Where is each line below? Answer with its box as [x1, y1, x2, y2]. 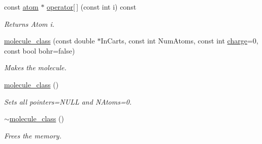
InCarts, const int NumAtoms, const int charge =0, [101, 35, 258, 46]
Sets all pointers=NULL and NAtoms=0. [4, 96, 132, 107]
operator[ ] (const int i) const [47, 2, 137, 12]
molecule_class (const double [4, 35, 95, 46]
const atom [4, 2, 39, 12]
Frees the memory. [4, 130, 61, 140]
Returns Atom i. [4, 18, 55, 29]
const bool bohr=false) [4, 45, 75, 56]
